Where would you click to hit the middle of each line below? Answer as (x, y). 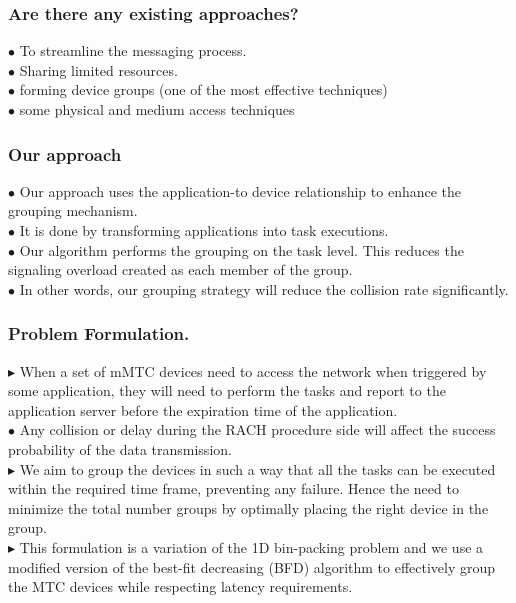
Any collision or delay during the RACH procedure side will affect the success (257, 429)
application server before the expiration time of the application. (203, 409)
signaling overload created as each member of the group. (180, 269)
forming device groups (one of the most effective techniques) (203, 89)
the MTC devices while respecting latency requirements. (180, 586)
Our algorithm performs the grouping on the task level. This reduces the (241, 249)
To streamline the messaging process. (133, 50)
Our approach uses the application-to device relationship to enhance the (240, 190)
